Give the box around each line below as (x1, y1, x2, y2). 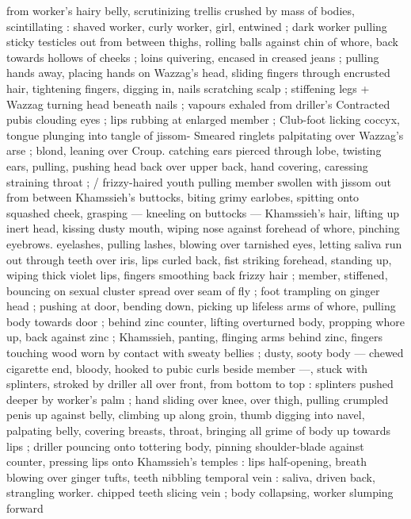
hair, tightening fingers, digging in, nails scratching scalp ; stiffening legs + (6, 79, 370, 96)
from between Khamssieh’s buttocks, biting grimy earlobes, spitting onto (6, 189, 360, 206)
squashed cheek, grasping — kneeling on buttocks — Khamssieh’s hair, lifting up (6, 204, 400, 221)
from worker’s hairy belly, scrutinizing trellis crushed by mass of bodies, (6, 2, 355, 18)
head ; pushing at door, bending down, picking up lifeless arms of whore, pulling (6, 298, 396, 314)
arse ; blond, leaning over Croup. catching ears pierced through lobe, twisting (6, 142, 382, 159)
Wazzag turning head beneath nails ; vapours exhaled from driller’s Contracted (6, 95, 390, 112)
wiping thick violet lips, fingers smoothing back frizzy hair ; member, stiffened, (6, 267, 388, 283)
